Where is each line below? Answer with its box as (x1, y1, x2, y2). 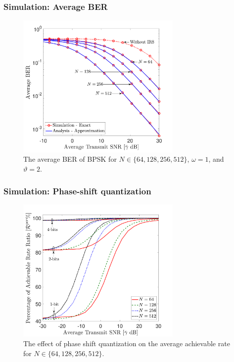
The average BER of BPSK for (23, 154, 117, 164)
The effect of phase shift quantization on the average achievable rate (23, 338, 230, 349)
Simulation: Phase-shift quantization (3, 184, 151, 197)
